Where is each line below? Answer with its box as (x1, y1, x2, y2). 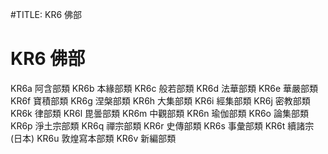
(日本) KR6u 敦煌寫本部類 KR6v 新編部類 (10, 132, 177, 144)
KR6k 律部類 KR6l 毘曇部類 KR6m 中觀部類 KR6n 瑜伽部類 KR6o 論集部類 (10, 107, 309, 119)
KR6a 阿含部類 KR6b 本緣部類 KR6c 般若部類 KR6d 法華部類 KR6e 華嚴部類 (10, 82, 319, 94)
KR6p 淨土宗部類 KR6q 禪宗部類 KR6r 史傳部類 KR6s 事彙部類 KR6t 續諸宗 (10, 119, 315, 132)
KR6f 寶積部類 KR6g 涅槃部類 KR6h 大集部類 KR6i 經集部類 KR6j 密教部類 (10, 94, 311, 107)
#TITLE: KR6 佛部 (10, 9, 83, 20)
